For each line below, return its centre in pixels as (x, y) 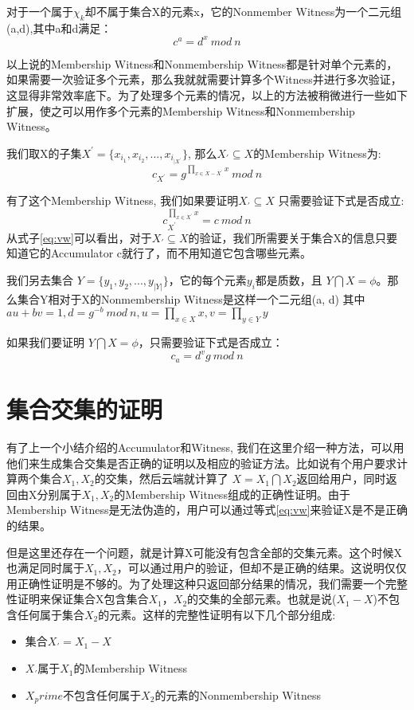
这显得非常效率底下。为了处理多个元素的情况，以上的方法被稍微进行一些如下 (207, 95)
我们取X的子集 (44, 153)
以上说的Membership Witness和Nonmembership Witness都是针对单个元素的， (202, 63)
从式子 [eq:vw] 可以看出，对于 (79, 237)
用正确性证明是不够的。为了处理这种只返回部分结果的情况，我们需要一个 (196, 583)
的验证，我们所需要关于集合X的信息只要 (293, 237)
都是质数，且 (289, 279)
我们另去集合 (40, 279)
